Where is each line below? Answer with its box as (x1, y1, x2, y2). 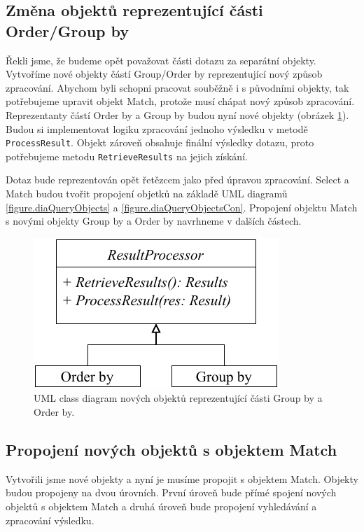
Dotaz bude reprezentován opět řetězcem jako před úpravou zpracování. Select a (6, 172, 349, 187)
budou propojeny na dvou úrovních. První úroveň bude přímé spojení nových (6, 485, 337, 500)
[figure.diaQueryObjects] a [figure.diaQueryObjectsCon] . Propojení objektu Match (6, 199, 358, 214)
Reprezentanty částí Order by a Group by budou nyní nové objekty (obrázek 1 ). (6, 107, 349, 122)
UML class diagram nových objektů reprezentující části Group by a (34, 391, 323, 405)
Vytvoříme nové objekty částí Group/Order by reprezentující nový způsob (6, 66, 323, 81)
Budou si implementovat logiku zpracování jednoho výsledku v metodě (6, 121, 308, 136)
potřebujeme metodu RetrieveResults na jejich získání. (6, 148, 248, 163)
